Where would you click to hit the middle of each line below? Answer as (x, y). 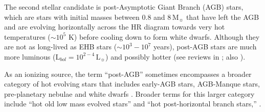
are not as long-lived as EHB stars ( (61, 47)
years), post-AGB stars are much (205, 47)
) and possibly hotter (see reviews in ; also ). (175, 56)
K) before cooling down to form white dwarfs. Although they (164, 36)
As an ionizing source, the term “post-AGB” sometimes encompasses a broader (128, 74)
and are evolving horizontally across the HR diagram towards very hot (115, 27)
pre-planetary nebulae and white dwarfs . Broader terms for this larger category (129, 93)
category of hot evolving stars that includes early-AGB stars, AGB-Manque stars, (132, 84)
